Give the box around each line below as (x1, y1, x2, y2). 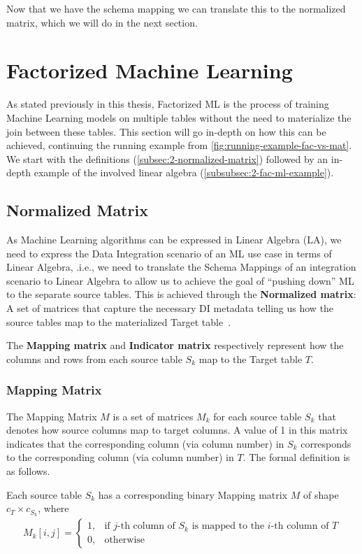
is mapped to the (191, 521, 265, 532)
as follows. (6, 464, 50, 478)
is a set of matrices (113, 409, 194, 423)
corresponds (301, 436, 352, 450)
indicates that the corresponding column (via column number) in (6, 436, 284, 450)
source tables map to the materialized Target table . (6, 314, 231, 329)
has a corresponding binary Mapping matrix (98, 487, 288, 502)
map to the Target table (198, 351, 303, 366)
